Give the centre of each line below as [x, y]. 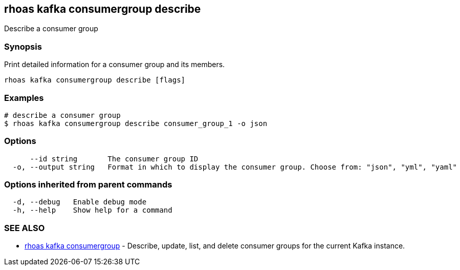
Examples [24, 98]
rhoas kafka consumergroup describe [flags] [95, 80]
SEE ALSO [25, 228]
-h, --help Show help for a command [92, 210]
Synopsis [23, 46]
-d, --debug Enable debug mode [80, 202]
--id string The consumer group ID [114, 159]
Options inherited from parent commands [88, 185]
